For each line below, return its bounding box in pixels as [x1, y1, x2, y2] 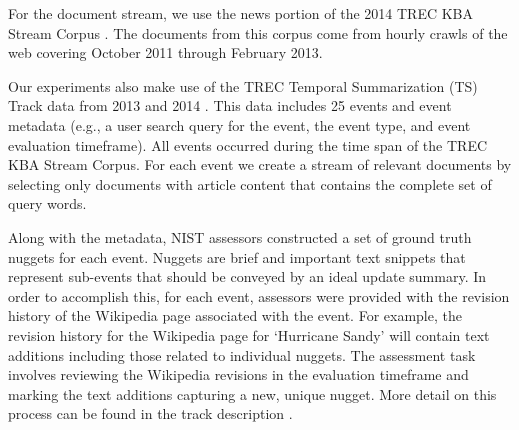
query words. [8, 193, 87, 214]
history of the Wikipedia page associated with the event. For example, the [8, 305, 462, 326]
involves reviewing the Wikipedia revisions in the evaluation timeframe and [8, 364, 469, 385]
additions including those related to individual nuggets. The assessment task [8, 344, 476, 365]
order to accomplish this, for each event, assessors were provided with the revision [8, 285, 510, 306]
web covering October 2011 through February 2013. [8, 42, 323, 63]
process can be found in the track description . [8, 403, 293, 424]
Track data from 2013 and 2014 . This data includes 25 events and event [8, 95, 452, 116]
